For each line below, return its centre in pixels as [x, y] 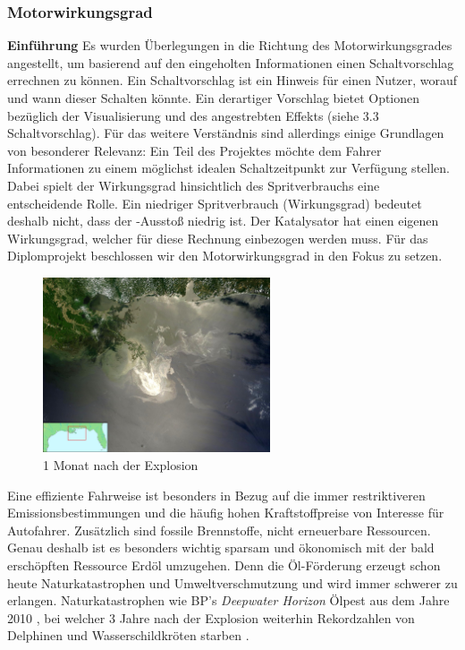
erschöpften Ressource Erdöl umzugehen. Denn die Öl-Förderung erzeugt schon [224, 565]
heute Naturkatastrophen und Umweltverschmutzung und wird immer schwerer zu [232, 582]
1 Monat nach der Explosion [121, 465]
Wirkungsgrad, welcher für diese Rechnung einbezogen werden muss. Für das [218, 238]
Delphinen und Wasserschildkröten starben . [128, 635]
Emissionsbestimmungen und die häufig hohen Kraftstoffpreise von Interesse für [226, 513]
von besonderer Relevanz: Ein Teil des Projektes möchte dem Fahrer [194, 150]
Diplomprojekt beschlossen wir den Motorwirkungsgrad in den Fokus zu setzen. [225, 256]
